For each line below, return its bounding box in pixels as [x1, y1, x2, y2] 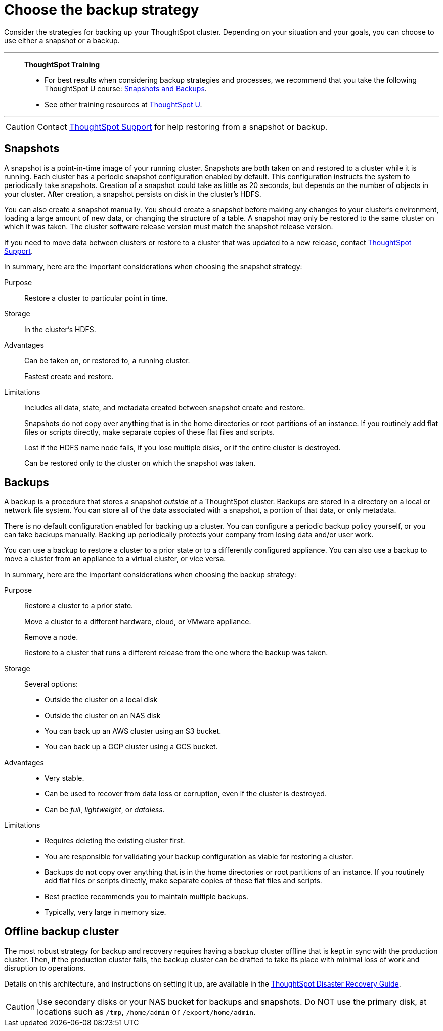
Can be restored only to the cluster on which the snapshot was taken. [24, 458, 256, 467]
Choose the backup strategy [4, 1, 199, 18]
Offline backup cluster [4, 925, 119, 938]
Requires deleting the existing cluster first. [45, 836, 185, 846]
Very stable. [45, 774, 84, 783]
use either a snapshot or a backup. [4, 36, 120, 45]
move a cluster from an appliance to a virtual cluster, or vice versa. [4, 554, 226, 564]
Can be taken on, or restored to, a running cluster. [24, 356, 190, 365]
